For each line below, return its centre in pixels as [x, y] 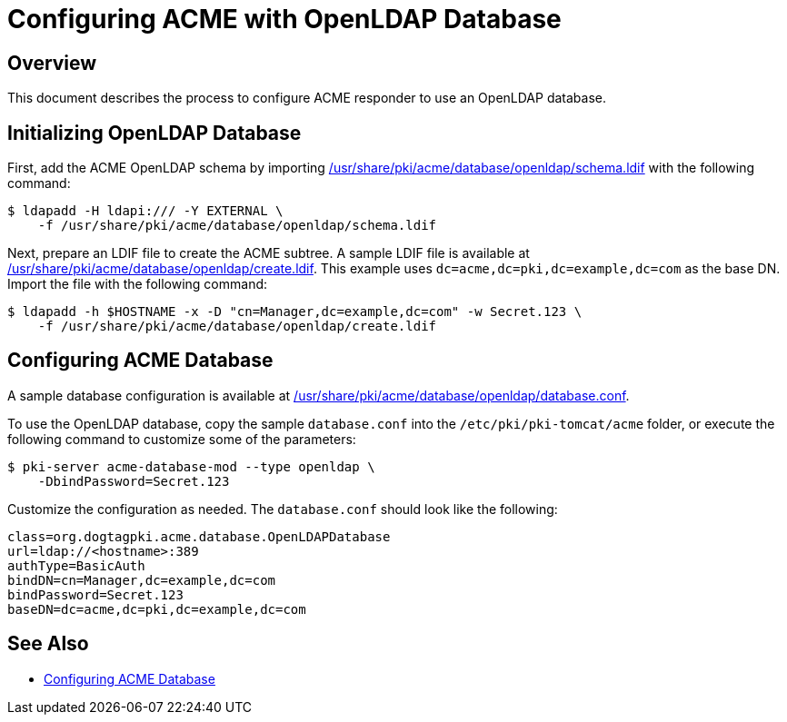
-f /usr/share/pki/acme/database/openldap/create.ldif [237, 326]
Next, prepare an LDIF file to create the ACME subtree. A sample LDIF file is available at [269, 253]
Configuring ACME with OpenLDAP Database [284, 19]
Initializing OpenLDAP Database [154, 133]
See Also [48, 644]
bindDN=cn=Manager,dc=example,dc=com [142, 580]
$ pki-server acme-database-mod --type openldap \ [191, 466]
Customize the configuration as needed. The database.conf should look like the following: [283, 509]
